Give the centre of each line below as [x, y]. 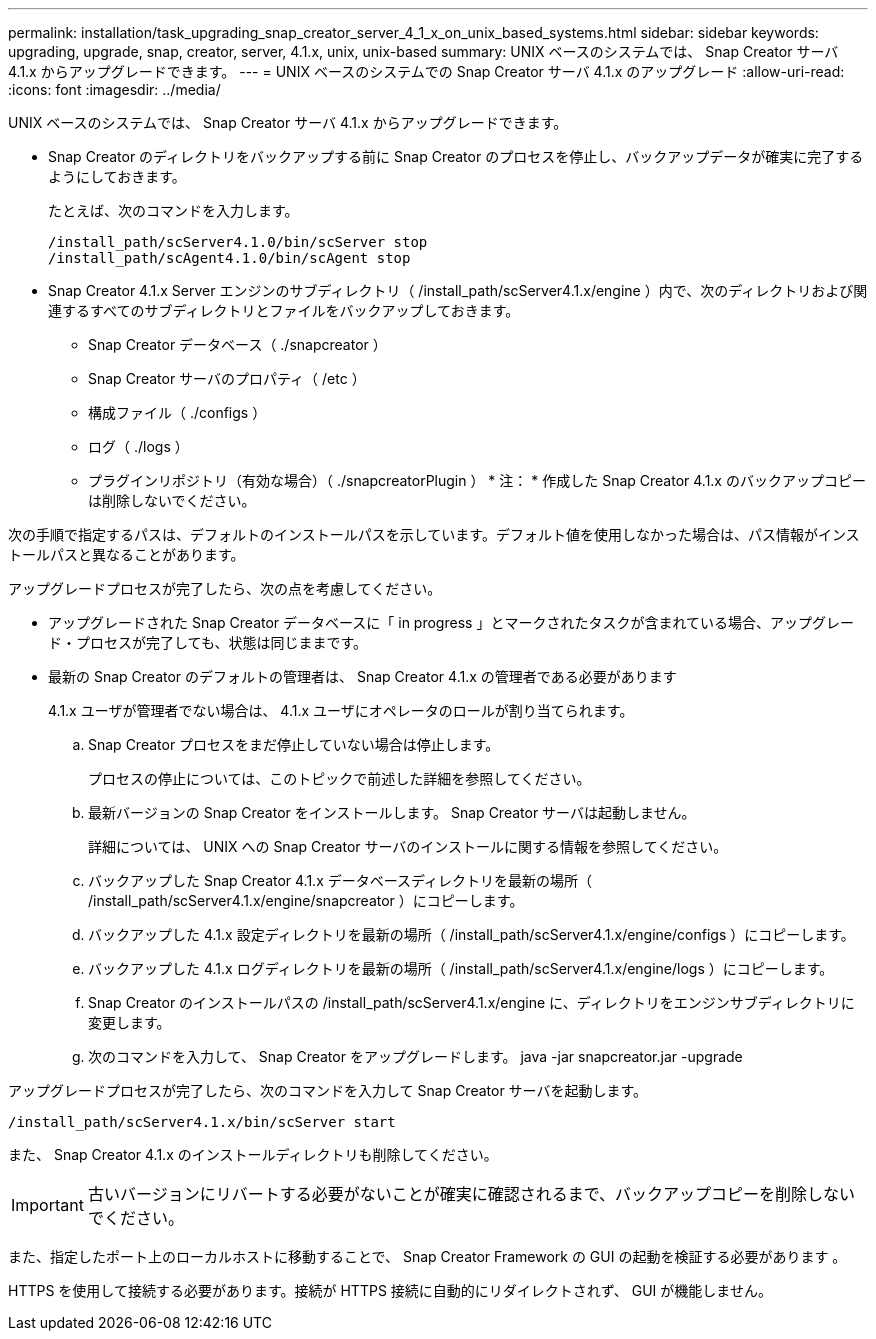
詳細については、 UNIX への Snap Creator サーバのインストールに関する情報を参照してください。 [408, 846]
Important [47, 1205]
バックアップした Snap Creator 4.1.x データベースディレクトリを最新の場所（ [340, 880]
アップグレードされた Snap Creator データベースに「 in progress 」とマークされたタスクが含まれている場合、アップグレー [451, 622]
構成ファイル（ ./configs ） [177, 412]
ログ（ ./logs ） [138, 446]
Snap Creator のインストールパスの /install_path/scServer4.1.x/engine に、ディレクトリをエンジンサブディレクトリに [471, 1002]
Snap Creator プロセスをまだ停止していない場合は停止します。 [294, 744]
